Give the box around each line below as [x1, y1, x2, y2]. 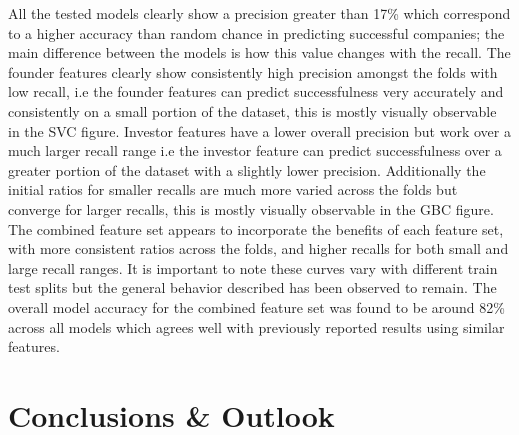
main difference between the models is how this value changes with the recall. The [8, 42, 511, 63]
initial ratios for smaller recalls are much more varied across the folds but [8, 179, 458, 200]
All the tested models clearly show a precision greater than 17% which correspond [8, 3, 511, 23]
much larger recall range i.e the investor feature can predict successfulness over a [8, 140, 502, 161]
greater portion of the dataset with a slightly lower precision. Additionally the [8, 159, 486, 180]
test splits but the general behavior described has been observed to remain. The [8, 277, 497, 298]
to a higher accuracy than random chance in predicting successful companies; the [8, 22, 505, 43]
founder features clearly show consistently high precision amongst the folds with [8, 61, 498, 82]
